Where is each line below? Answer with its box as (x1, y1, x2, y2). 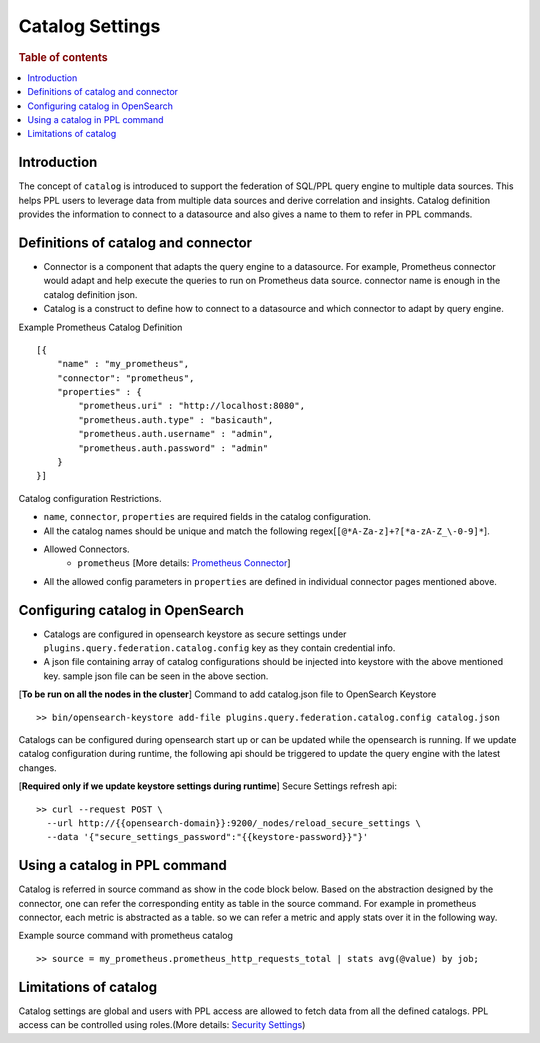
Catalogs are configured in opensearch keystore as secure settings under (43, 628, 347, 640)
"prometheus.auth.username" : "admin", (78, 428, 274, 440)
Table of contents (18, 50, 109, 64)
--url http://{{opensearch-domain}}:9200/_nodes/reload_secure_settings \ (46, 817, 422, 829)
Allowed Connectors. (43, 543, 130, 555)
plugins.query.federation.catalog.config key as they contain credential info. (43, 642, 396, 654)
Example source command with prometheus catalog (18, 930, 234, 942)
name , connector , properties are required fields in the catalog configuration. (43, 511, 372, 523)
